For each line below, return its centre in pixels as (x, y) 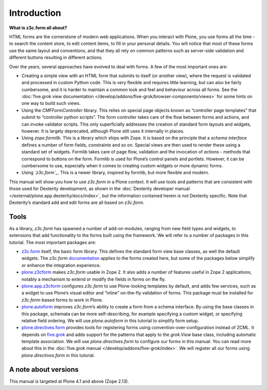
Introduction (35, 13)
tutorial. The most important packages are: (53, 242)
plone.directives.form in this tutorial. (58, 355)
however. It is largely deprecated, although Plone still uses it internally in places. (103, 131)
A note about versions (44, 369)
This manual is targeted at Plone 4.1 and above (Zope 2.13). (69, 381)
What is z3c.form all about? (38, 28)
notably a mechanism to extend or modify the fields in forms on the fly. (94, 279)
